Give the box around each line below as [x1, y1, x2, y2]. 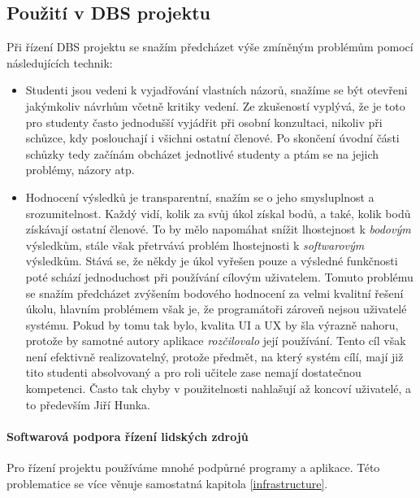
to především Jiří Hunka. [25, 395, 150, 413]
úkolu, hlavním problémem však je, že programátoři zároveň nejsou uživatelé [25, 300, 407, 317]
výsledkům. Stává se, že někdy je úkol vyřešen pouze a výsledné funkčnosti [25, 252, 398, 269]
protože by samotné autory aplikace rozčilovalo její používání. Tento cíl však [25, 332, 406, 349]
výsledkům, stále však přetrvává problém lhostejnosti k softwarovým [25, 236, 365, 253]
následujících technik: [6, 54, 113, 71]
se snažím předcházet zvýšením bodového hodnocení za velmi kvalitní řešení [25, 284, 404, 301]
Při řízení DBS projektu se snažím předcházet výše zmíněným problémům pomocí [6, 38, 414, 55]
